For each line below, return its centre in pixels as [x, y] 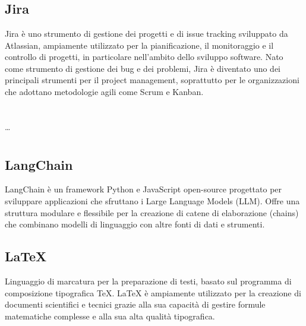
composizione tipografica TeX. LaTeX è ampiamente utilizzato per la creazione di [153, 292]
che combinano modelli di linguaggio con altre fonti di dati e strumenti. [135, 224]
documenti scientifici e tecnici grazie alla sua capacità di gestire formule [135, 304]
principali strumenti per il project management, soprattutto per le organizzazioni [152, 80]
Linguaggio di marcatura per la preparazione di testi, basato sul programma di [148, 281]
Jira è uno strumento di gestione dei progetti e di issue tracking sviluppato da [146, 33]
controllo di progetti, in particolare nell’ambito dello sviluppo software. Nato [144, 57]
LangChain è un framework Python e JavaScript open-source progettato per [143, 189]
